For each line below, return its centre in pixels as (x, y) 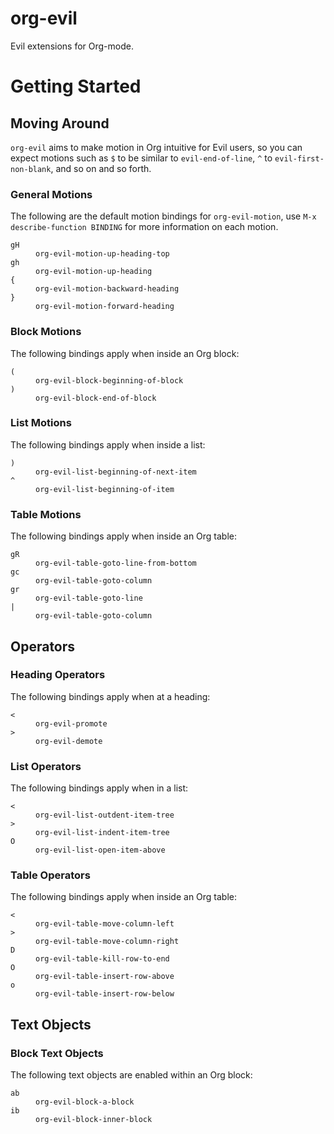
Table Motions (46, 514)
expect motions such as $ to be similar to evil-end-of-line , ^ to (141, 158)
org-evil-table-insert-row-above (105, 977)
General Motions (51, 194)
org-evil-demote (69, 741)
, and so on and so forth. (101, 168)
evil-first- (299, 158)
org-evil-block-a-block (85, 1102)
